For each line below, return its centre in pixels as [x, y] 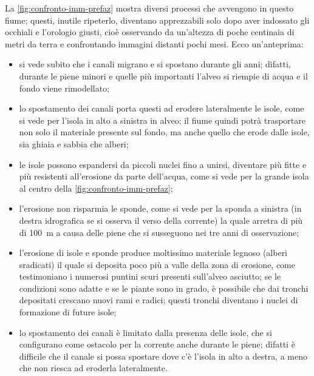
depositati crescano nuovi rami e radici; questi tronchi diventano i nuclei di [159, 300]
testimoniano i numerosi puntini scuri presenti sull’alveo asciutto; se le [150, 276]
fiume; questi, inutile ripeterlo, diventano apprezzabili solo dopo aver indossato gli [157, 20]
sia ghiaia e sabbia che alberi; [74, 143]
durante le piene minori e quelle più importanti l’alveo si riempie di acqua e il [163, 76]
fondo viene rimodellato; [64, 88]
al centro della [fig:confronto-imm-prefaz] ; [96, 188]
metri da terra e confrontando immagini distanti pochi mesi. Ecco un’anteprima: [154, 43]
